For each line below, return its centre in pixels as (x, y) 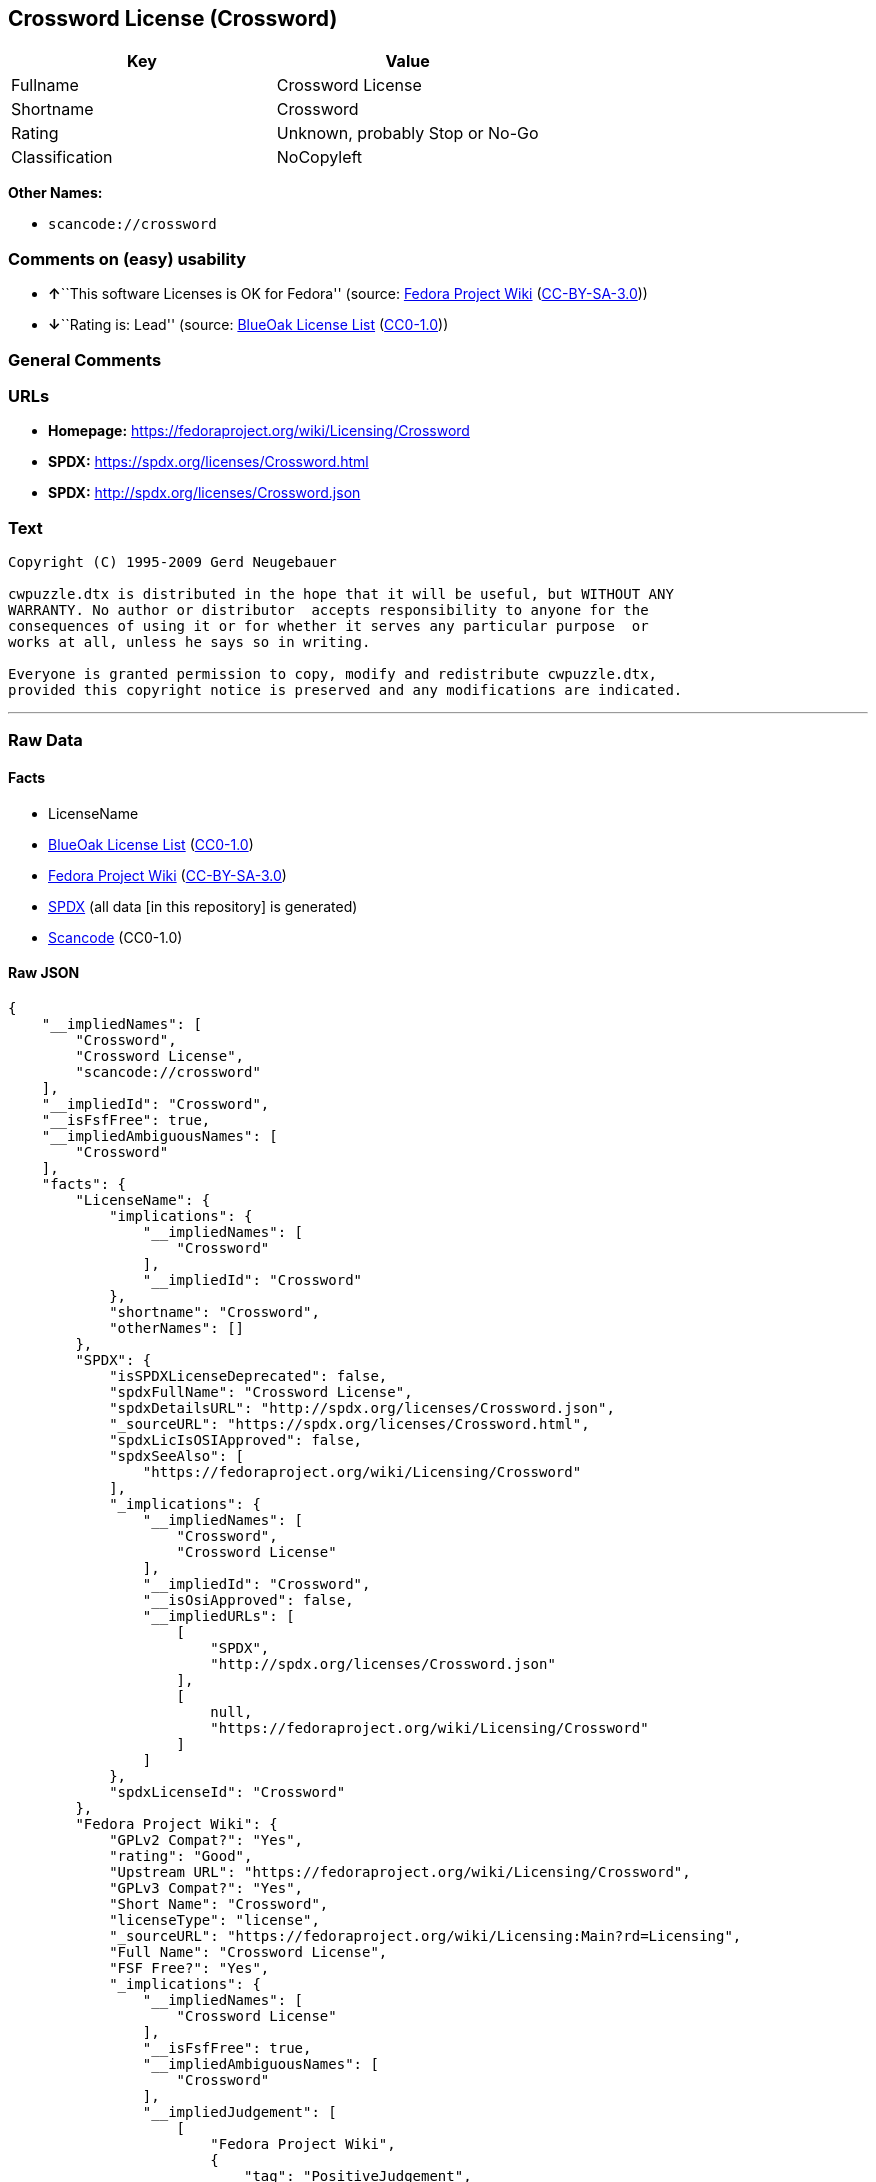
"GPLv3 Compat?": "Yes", (206, 1887)
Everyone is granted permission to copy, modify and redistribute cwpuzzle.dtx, (333, 674)
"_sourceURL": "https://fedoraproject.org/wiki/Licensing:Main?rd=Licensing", (425, 1935)
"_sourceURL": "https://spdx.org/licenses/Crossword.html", (349, 1423)
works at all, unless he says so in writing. (189, 642)
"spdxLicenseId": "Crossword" (227, 1791)
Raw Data (45, 740)
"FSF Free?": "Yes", (189, 1967)
